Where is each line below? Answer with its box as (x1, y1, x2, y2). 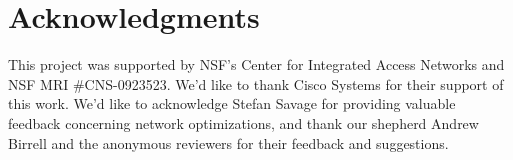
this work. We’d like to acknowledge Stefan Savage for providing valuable (8, 93, 456, 114)
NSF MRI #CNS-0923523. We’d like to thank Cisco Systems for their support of (8, 73, 504, 94)
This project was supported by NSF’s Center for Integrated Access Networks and (8, 54, 505, 75)
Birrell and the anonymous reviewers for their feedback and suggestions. (8, 132, 449, 153)
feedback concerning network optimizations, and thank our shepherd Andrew (8, 112, 479, 133)
